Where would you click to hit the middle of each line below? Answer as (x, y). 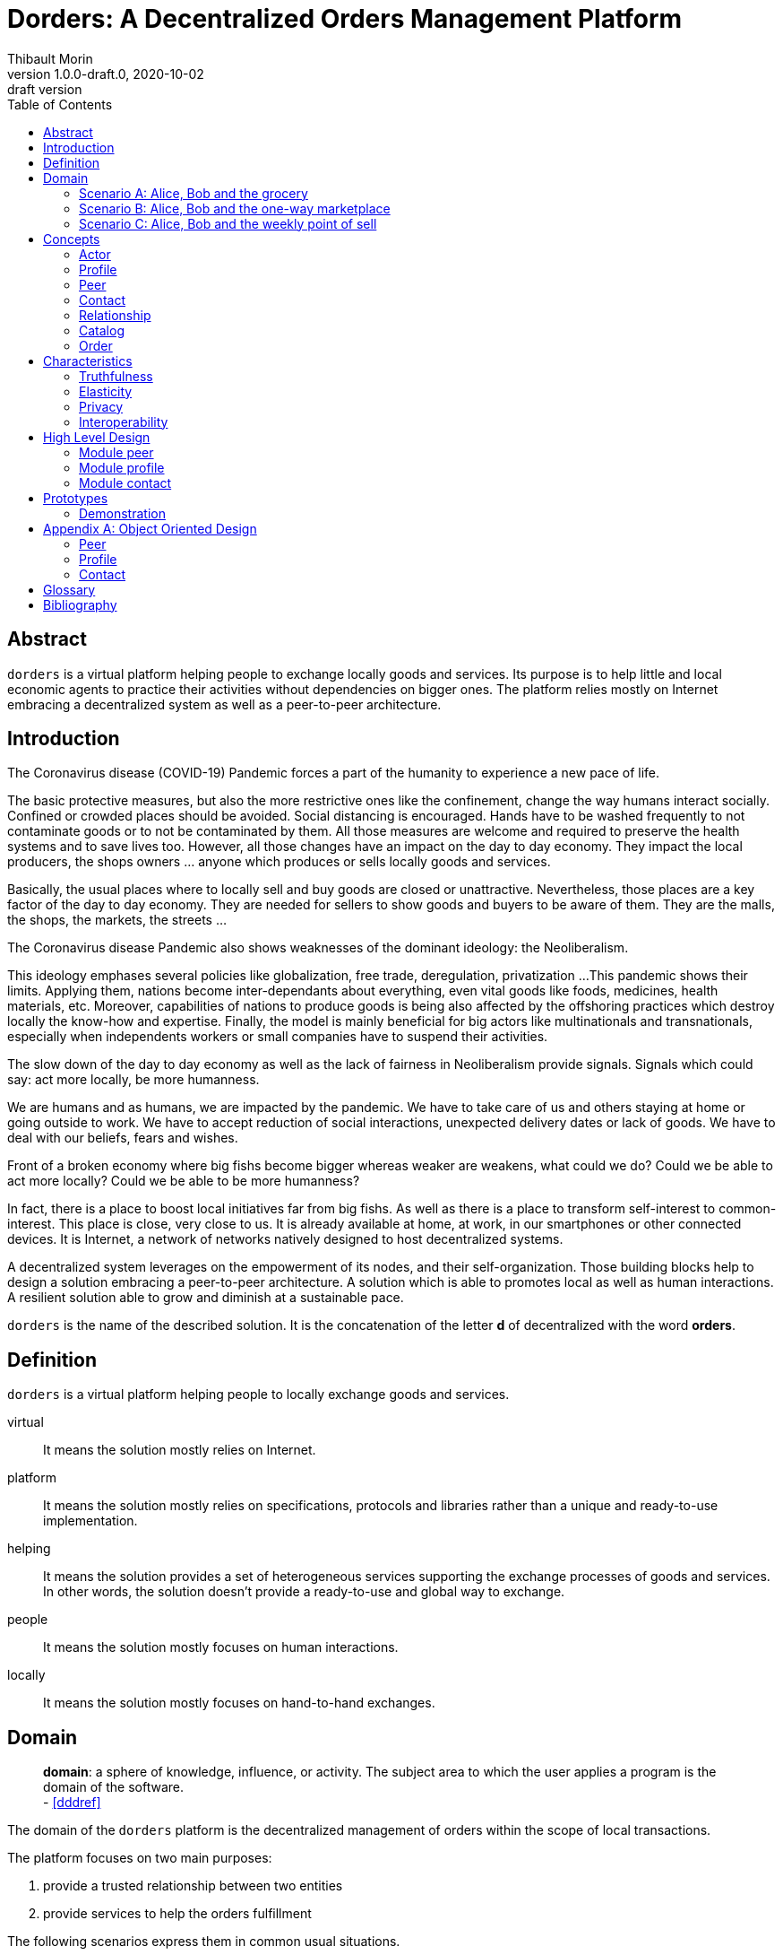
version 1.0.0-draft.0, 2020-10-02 (106, 74)
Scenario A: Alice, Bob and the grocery (194, 193)
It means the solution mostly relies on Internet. (180, 1450)
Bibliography (80, 604)
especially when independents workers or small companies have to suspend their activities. (278, 1037)
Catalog (102, 330)
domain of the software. (113, 1787)
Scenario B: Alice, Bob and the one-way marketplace (235, 208)
